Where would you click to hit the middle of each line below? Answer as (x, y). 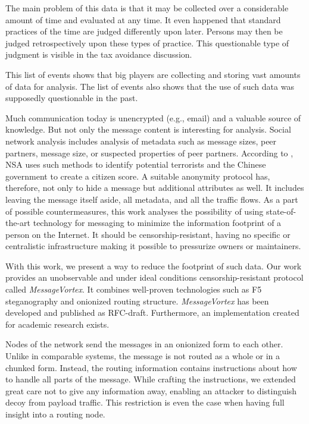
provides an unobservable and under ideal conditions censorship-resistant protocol (154, 277)
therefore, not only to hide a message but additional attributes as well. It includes (155, 188)
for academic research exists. (57, 324)
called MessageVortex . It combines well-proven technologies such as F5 (134, 289)
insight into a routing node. (55, 414)
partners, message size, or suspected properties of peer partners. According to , (149, 153)
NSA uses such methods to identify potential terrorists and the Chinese (136, 164)
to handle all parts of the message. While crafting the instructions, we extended (151, 379)
